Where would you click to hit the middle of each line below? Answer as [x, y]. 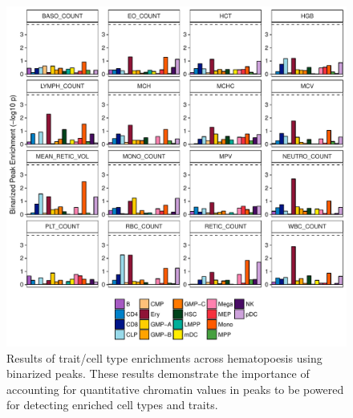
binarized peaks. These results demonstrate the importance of [158, 373]
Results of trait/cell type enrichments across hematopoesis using [164, 357]
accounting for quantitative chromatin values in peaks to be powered [175, 389]
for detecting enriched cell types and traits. [112, 405]
